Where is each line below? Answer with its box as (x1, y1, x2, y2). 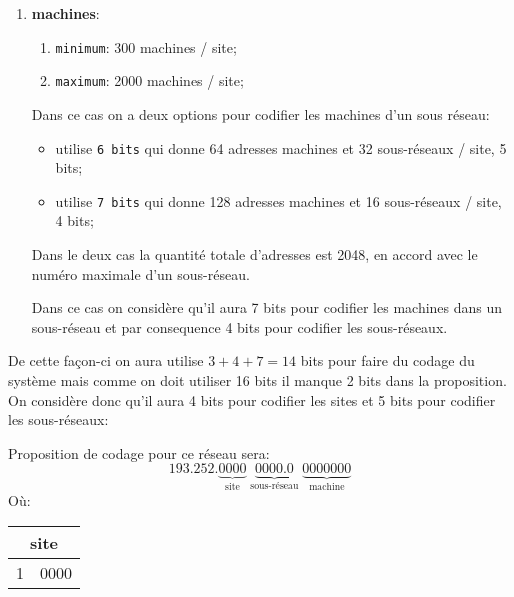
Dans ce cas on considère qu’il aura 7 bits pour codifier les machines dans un (31, 297, 503, 318)
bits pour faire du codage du (300, 350, 475, 371)
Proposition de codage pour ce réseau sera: (8, 442, 270, 463)
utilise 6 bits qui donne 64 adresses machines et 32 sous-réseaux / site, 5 (55, 137, 507, 158)
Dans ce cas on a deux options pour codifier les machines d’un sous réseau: (31, 103, 490, 124)
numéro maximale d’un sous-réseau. (31, 263, 250, 284)
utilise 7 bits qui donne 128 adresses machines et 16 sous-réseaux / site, (55, 190, 502, 211)
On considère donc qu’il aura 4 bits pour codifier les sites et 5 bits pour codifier (8, 389, 496, 410)
